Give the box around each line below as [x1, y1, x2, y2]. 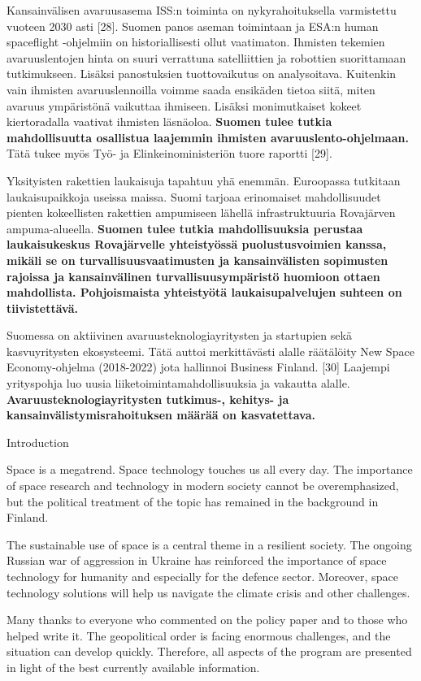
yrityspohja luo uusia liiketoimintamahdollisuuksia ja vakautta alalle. [7, 375, 350, 392]
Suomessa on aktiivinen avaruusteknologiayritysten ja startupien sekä [7, 327, 352, 344]
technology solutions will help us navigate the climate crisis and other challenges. [7, 583, 410, 601]
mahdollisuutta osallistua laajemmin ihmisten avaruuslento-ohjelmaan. [7, 128, 409, 145]
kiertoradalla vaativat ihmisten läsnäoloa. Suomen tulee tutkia [7, 113, 332, 130]
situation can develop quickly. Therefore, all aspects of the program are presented [7, 643, 412, 660]
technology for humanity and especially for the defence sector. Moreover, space [7, 568, 398, 584]
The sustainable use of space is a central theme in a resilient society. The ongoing [7, 536, 412, 553]
